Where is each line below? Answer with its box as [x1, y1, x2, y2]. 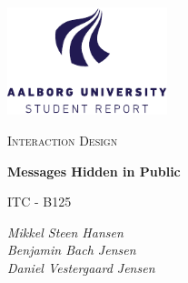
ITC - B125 [7, 192, 72, 211]
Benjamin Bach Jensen [7, 240, 136, 259]
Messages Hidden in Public [7, 161, 181, 180]
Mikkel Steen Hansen [7, 222, 124, 241]
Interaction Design [7, 130, 118, 149]
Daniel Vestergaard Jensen [7, 258, 155, 277]
